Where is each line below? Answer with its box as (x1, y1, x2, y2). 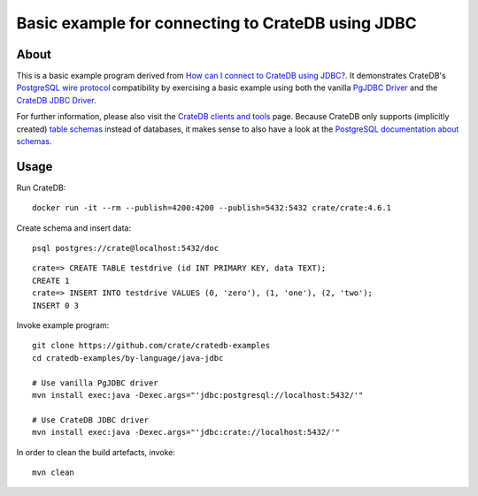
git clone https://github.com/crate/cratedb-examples (32, 340, 270, 351)
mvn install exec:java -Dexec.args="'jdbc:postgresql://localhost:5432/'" (32, 390, 364, 400)
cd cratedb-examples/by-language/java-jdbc (32, 353, 224, 362)
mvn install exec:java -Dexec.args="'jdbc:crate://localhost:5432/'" (32, 427, 341, 438)
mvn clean (32, 467, 74, 477)
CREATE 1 (32, 275, 70, 286)
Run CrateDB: (16, 182, 66, 193)
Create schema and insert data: (16, 222, 132, 233)
